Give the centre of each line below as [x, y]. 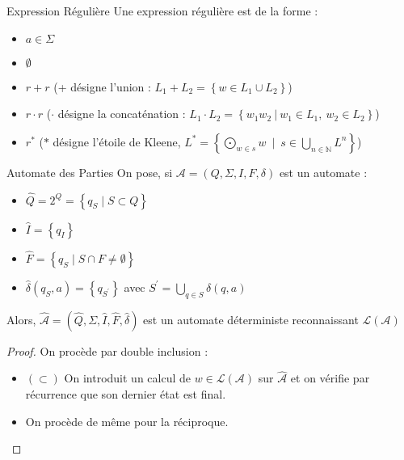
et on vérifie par [330, 378]
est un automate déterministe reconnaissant [251, 319]
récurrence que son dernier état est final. [126, 394]
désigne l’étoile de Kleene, [117, 141]
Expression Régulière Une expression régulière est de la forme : [162, 11]
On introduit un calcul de [127, 378]
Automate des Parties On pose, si [90, 172]
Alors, [21, 319]
